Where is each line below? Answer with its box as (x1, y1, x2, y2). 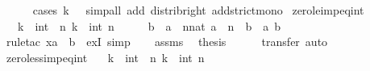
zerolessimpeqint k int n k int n (6, 48, 205, 65)
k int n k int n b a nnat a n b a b (17, 17, 281, 34)
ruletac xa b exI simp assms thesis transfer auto (6, 33, 328, 50)
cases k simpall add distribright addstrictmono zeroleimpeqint (32, 2, 364, 18)
